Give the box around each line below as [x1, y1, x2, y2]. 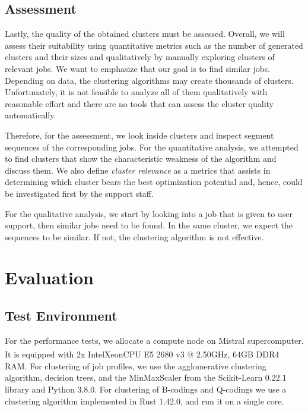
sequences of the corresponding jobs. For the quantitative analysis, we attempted [5, 140, 299, 153]
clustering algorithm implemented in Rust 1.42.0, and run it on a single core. [5, 394, 284, 407]
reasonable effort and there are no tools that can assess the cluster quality [5, 97, 274, 109]
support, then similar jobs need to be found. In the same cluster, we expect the [5, 219, 293, 231]
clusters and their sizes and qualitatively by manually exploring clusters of [5, 51, 275, 63]
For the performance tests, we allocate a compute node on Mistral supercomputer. [5, 334, 304, 346]
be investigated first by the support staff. [5, 187, 154, 199]
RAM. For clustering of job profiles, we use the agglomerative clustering [5, 359, 266, 372]
